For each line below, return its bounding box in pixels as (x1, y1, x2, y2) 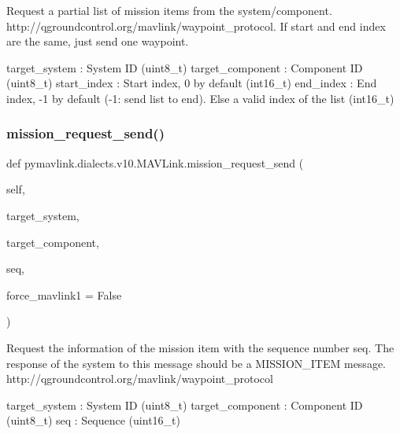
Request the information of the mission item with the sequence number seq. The (6, 339, 394, 355)
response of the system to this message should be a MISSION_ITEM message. (6, 355, 386, 371)
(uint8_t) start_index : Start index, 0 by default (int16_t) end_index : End (6, 75, 377, 91)
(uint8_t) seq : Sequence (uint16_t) (6, 412, 180, 428)
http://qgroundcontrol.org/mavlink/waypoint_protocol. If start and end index (6, 17, 386, 34)
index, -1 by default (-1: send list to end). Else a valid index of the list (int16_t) (6, 90, 394, 106)
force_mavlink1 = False (6, 286, 122, 303)
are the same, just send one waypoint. (6, 33, 189, 50)
